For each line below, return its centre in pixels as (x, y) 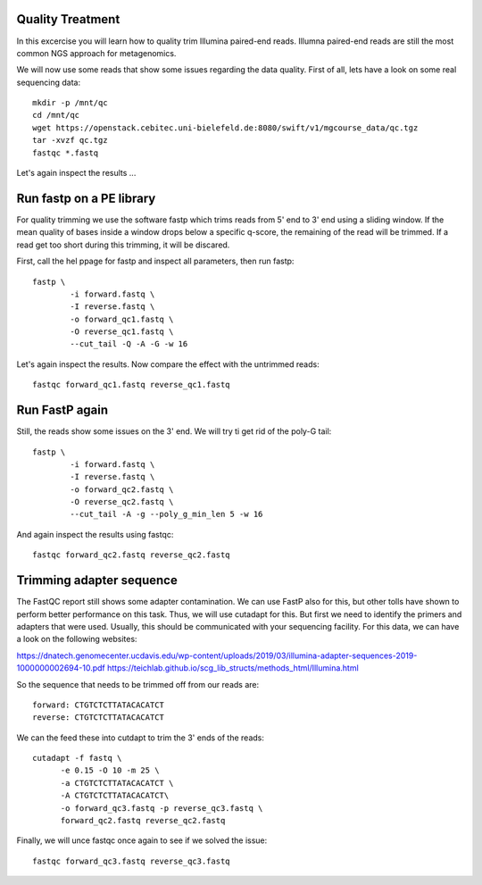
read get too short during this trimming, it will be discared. (123, 245)
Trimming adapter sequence (97, 580)
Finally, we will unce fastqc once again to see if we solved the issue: (142, 840)
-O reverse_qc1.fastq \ (122, 332)
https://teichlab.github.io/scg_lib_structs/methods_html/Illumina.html (233, 668)
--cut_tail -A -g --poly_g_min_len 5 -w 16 (166, 514)
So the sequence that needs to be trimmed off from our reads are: (137, 684)
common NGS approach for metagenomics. (96, 53)
